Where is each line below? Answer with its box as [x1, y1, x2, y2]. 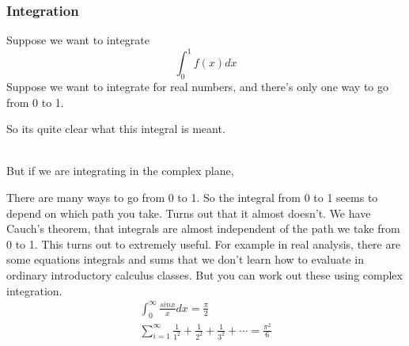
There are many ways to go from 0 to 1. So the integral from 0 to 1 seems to [6, 189, 378, 206]
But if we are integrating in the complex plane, [6, 162, 234, 179]
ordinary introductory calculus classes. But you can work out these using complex [6, 267, 403, 283]
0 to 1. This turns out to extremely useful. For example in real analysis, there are [6, 235, 401, 252]
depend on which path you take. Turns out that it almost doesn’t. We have [6, 204, 371, 221]
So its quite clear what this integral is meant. [6, 120, 225, 137]
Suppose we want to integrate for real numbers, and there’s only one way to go [6, 78, 389, 95]
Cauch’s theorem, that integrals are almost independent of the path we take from [6, 220, 400, 237]
